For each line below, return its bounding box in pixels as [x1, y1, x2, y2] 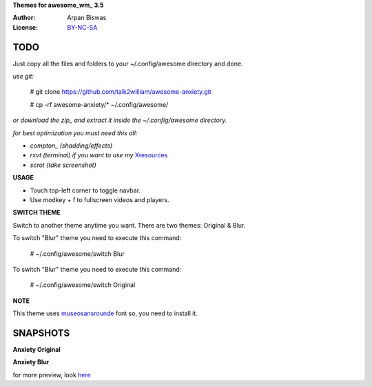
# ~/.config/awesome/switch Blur [30, 249, 125, 258]
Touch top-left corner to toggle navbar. [30, 186, 141, 195]
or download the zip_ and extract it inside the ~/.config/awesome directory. [12, 116, 227, 124]
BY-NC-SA [67, 23, 98, 31]
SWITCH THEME [12, 208, 61, 217]
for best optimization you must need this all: [12, 128, 138, 137]
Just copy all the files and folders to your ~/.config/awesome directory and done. [12, 59, 243, 68]
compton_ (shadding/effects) [30, 141, 113, 150]
